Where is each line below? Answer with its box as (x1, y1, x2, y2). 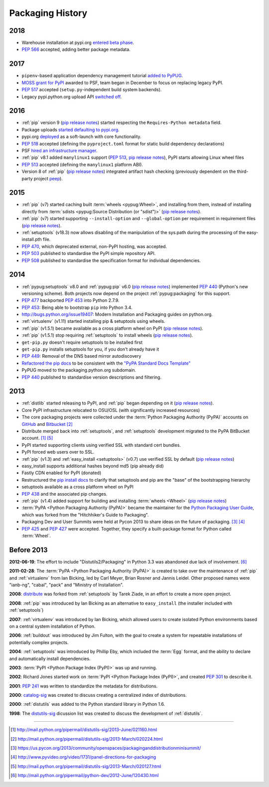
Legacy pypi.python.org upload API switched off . (21, 94, 122, 100)
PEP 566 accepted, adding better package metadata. (21, 46, 131, 52)
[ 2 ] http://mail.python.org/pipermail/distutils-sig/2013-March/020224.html (10, 736, 163, 742)
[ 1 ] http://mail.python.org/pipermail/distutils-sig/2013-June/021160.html (10, 727, 157, 733)
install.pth (21, 237, 42, 243)
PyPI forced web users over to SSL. (21, 449, 95, 455)
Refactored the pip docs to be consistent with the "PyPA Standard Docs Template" (21, 360, 191, 366)
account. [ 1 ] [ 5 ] (21, 435, 53, 441)
